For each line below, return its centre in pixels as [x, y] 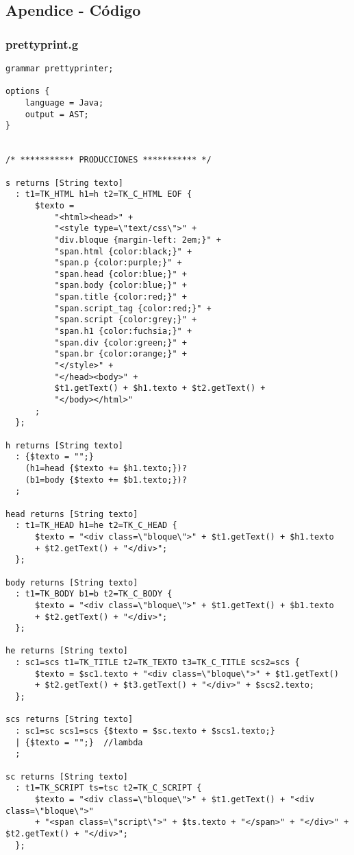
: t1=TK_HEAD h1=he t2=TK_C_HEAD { [96, 526]
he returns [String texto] [67, 651]
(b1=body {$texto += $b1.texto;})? [106, 480]
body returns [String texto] [72, 582]
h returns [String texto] [64, 445]
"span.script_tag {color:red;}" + [133, 308]
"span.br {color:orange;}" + [121, 354]
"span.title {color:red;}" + [121, 297]
